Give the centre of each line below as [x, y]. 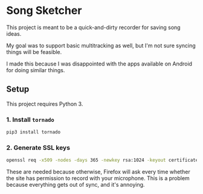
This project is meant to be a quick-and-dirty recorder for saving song [93, 27]
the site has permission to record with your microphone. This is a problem [98, 178]
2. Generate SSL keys [38, 147]
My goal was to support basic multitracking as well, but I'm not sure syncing [101, 45]
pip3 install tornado [34, 132]
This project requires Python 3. [45, 104]
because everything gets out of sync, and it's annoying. [76, 185]
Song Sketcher [44, 11]
